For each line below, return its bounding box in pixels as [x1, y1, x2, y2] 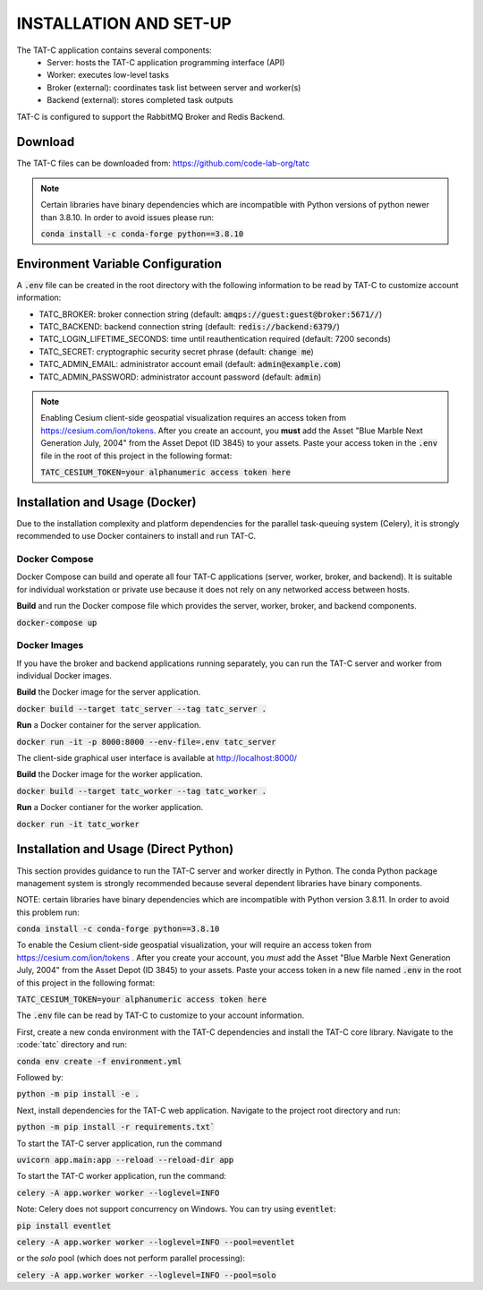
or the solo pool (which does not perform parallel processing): [16, 1253, 246, 1264]
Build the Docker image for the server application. [16, 687, 201, 697]
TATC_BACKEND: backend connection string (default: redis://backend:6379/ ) [38, 321, 340, 332]
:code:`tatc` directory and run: [16, 1039, 127, 1050]
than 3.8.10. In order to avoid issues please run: [40, 211, 215, 223]
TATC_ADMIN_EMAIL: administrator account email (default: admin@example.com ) [38, 359, 342, 370]
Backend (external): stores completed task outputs [47, 95, 233, 106]
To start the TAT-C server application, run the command [16, 1138, 223, 1149]
